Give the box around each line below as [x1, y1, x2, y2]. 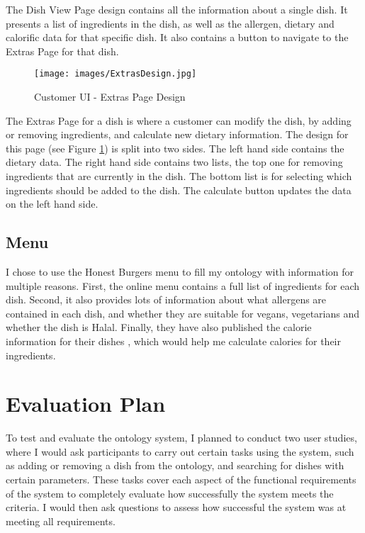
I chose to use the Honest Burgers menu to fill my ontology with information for [6, 264, 354, 279]
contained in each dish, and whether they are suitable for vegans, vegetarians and [6, 305, 360, 320]
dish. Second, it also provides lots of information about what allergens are [6, 292, 327, 307]
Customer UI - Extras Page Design [34, 89, 186, 104]
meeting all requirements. [6, 513, 116, 528]
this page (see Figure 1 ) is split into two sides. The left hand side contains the [6, 140, 344, 155]
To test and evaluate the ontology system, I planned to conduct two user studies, [6, 430, 357, 445]
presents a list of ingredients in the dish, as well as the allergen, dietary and [6, 16, 335, 30]
